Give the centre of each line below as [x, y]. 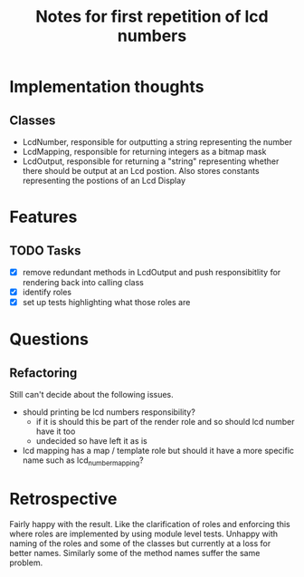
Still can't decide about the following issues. [91, 395]
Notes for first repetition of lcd [152, 17]
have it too [56, 431]
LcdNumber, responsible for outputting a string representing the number [157, 142]
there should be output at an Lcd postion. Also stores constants [141, 171]
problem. [26, 563]
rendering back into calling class [83, 283]
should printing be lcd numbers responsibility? [109, 412]
